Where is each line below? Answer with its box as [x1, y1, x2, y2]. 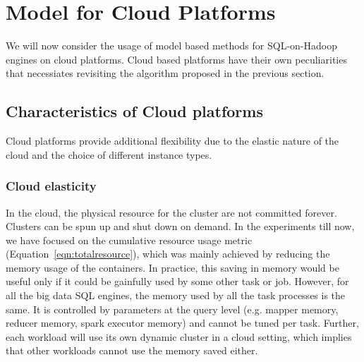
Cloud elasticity [6, 177, 97, 195]
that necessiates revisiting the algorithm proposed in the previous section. [6, 66, 324, 80]
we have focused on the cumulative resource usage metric [6, 232, 253, 247]
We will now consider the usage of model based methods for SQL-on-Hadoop [6, 38, 337, 53]
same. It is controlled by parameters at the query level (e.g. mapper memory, [6, 301, 339, 316]
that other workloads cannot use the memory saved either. [6, 343, 258, 358]
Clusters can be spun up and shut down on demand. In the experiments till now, [6, 219, 355, 234]
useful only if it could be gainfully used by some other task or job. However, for [6, 274, 349, 289]
